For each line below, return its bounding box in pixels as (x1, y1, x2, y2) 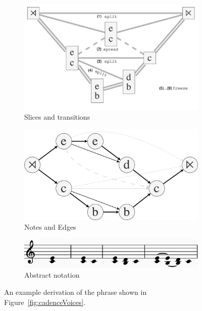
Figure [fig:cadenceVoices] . (4, 296, 86, 307)
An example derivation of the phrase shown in (4, 287, 147, 297)
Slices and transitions (24, 112, 90, 122)
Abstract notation (24, 270, 80, 280)
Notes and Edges (24, 222, 76, 232)
